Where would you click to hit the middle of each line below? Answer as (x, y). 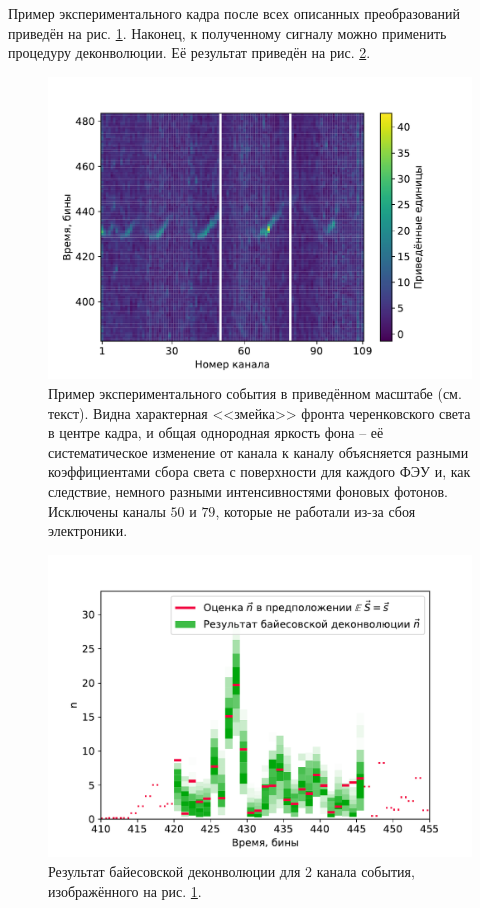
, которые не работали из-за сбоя (315, 510)
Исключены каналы (107, 510)
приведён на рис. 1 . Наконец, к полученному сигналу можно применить (227, 32)
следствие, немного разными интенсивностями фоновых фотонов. (248, 491)
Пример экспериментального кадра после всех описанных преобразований (234, 13)
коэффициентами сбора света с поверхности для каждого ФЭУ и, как (259, 471)
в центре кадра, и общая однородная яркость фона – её (216, 432)
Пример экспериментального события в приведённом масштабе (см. (255, 393)
